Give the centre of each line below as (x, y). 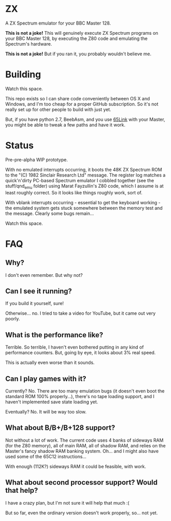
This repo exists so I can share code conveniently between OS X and (78, 98)
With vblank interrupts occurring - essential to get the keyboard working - (83, 202)
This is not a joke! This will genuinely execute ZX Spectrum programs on (82, 33)
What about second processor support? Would (81, 482)
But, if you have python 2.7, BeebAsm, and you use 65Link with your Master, (85, 119)
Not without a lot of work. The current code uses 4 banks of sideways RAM (84, 440)
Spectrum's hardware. (29, 44)
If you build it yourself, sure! (34, 303)
